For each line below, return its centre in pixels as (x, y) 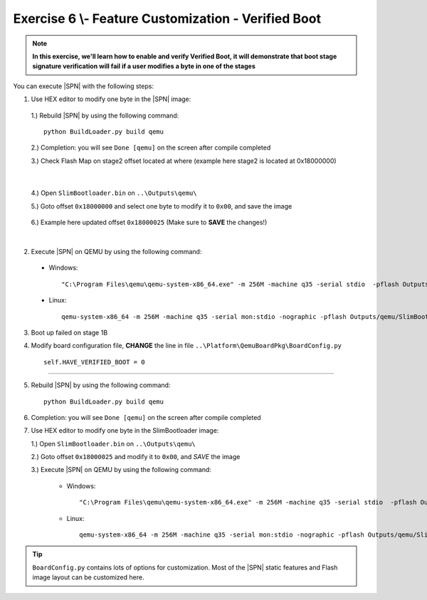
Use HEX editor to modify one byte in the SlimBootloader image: (125, 431)
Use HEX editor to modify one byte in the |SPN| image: (111, 99)
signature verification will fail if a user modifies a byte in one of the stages (144, 66)
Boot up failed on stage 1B (69, 332)
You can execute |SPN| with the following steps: (84, 86)
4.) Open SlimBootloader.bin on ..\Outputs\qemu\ (114, 193)
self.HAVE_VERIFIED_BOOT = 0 (94, 362)
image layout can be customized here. (88, 577)
